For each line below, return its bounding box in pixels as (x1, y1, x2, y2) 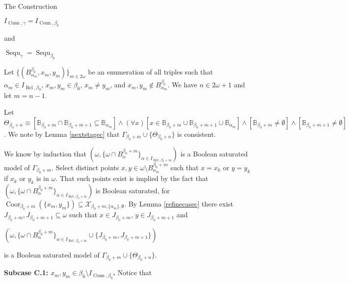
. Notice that (113, 267, 152, 278)
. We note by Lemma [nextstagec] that (4, 129, 120, 139)
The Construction (4, 1, 57, 11)
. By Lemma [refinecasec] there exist (124, 199, 234, 209)
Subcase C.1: (4, 267, 48, 278)
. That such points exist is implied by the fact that (55, 173, 209, 183)
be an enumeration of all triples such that (88, 67, 213, 77)
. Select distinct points (52, 162, 119, 172)
